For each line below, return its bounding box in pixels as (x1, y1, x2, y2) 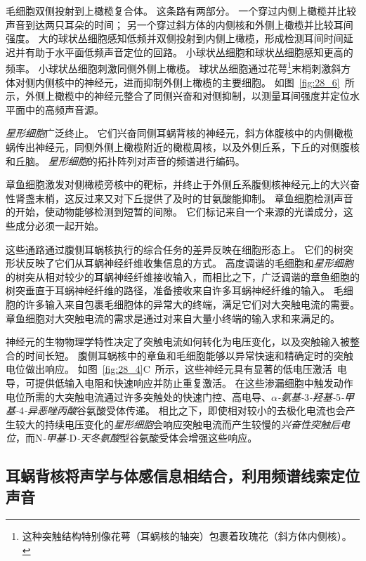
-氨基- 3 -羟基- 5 (277, 389, 341, 404)
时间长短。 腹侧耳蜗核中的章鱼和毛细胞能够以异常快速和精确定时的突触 (25, 348, 353, 362)
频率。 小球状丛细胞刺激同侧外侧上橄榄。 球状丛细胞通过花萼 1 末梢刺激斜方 (6, 59, 351, 76)
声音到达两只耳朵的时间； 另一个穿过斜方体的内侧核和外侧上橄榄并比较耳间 (6, 17, 353, 32)
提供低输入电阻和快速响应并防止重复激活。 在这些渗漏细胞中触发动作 (34, 375, 353, 390)
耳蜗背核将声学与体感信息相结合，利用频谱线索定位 (6, 465, 360, 487)
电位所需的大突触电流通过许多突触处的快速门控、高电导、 (6, 389, 271, 404)
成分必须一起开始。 (15, 218, 104, 232)
